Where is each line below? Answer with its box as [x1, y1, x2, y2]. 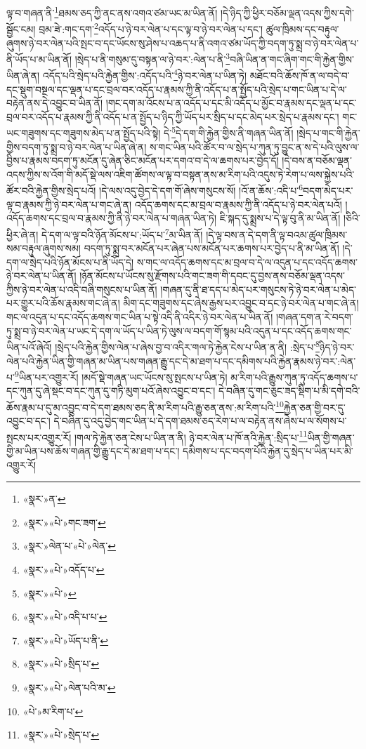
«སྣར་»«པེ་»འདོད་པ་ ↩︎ [22, 562, 105, 576]
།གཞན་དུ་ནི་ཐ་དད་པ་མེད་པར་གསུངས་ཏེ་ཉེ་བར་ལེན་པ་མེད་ [160, 281, 356, 296]
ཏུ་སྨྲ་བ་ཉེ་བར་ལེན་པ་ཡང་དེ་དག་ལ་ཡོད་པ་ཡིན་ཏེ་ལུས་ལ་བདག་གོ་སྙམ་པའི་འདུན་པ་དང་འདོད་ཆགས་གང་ [6, 323, 352, 338]
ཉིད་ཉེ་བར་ [319, 339, 355, 354]
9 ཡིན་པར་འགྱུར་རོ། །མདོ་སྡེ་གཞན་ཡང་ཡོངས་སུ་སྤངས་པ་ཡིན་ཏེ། [14, 368, 228, 384]
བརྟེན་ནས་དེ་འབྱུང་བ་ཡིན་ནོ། [6, 95, 103, 110]
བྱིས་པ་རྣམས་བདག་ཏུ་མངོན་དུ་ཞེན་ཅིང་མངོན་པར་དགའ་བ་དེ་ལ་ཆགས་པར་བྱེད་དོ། [6, 153, 279, 168]
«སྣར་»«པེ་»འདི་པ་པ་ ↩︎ [22, 609, 107, 624]
